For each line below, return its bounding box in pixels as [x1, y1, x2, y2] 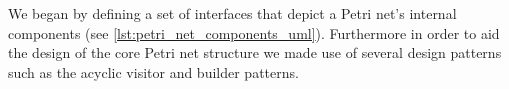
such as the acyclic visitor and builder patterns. [8, 61, 299, 82]
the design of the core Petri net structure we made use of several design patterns [8, 42, 502, 63]
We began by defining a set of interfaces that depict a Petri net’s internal [8, 3, 457, 23]
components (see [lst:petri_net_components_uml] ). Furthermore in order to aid [8, 22, 500, 43]
